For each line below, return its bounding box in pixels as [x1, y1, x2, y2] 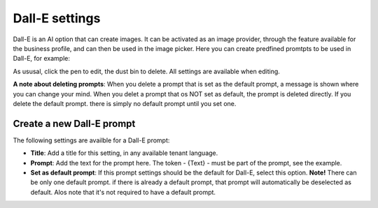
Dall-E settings [13, 10, 101, 26]
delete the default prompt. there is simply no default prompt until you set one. [13, 99, 237, 107]
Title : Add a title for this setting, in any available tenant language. [30, 149, 218, 157]
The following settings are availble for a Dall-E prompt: [13, 136, 170, 144]
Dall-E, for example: [13, 54, 70, 63]
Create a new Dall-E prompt [13, 117, 136, 129]
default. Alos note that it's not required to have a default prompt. [30, 188, 216, 196]
